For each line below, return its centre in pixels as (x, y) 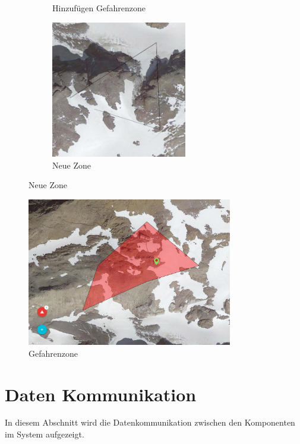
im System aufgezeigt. (45, 434)
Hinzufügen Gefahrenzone (99, 8)
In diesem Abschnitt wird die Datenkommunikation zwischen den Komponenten (150, 422)
